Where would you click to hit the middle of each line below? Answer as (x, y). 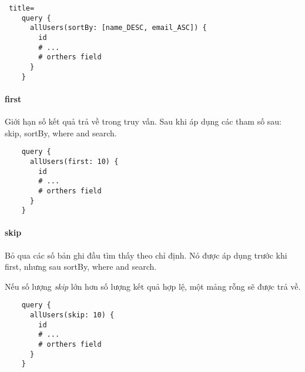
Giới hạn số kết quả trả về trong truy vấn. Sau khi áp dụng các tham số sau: (143, 121)
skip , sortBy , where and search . (61, 133)
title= (22, 8)
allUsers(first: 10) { (74, 161)
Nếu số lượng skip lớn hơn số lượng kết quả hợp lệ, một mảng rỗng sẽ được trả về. (153, 286)
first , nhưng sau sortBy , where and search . (81, 267)
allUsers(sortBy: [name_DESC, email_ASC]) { (118, 28)
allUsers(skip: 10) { (72, 315)
